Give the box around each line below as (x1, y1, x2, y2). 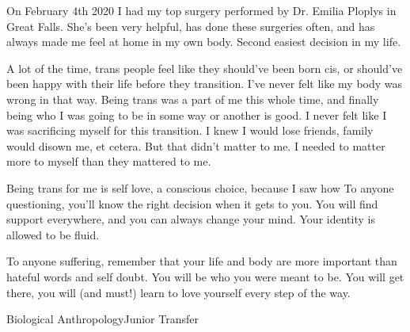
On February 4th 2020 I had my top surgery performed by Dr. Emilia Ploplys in (6, 2, 397, 18)
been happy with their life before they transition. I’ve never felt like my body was (6, 75, 403, 92)
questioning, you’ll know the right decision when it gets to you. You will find (6, 195, 378, 212)
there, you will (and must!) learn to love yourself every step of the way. (6, 284, 351, 300)
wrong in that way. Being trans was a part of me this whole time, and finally (6, 90, 379, 107)
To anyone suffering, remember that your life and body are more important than (6, 253, 397, 269)
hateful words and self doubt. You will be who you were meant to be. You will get (6, 268, 404, 284)
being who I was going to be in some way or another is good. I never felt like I (6, 106, 387, 123)
